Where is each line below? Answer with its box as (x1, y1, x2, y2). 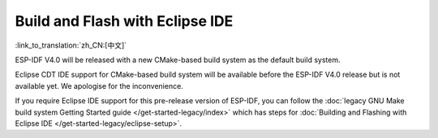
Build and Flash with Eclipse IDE (15, 12, 234, 30)
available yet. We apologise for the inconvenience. (15, 81, 184, 90)
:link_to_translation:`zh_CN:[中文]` (15, 40, 127, 50)
